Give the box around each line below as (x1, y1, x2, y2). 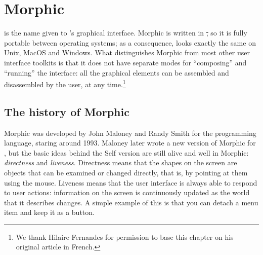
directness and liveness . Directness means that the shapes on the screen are (4, 157, 237, 168)
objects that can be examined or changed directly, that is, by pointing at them (4, 167, 248, 177)
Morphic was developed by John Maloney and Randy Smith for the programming (4, 127, 256, 138)
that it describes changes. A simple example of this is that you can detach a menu (4, 197, 258, 207)
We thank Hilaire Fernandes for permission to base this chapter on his (16, 231, 234, 242)
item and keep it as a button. (4, 207, 95, 217)
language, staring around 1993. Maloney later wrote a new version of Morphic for (4, 137, 256, 148)
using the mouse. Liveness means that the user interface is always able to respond (4, 177, 257, 188)
